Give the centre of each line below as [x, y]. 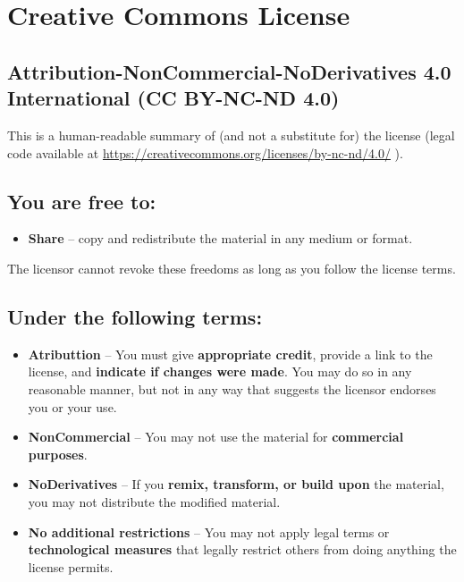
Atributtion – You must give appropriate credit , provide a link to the [230, 354]
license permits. [71, 566]
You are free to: [82, 201]
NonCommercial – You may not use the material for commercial [216, 437]
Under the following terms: [135, 316]
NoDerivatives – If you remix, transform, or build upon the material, [236, 484]
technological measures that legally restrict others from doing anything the [242, 549]
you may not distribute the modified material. [154, 501]
